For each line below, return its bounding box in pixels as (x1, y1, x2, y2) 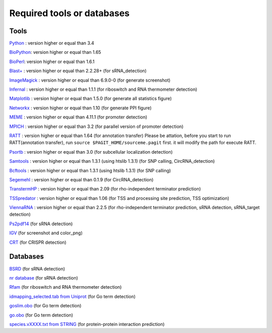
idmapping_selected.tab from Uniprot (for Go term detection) (9, 293, 136, 299)
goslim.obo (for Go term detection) (9, 303, 82, 309)
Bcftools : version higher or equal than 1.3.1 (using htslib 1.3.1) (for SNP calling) (9, 167, 171, 173)
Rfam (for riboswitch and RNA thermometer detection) (9, 284, 122, 290)
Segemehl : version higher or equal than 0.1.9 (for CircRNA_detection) (9, 176, 154, 182)
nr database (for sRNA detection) (9, 275, 78, 281)
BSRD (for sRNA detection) (9, 265, 65, 272)
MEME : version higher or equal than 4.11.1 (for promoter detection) (9, 114, 148, 120)
